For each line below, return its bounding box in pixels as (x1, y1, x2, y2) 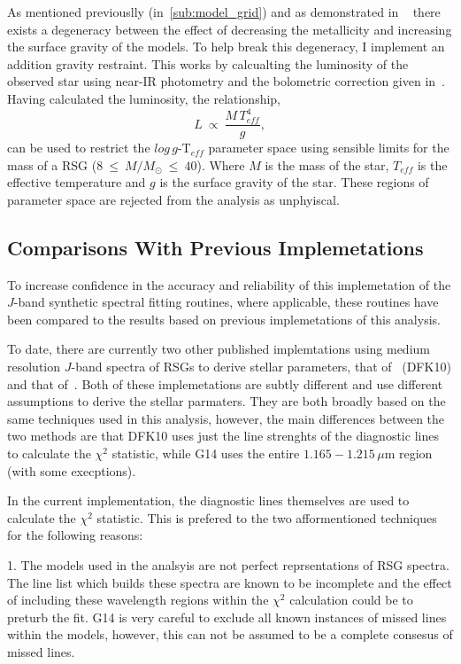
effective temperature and (7, 173, 146, 191)
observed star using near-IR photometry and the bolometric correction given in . (7, 72, 445, 90)
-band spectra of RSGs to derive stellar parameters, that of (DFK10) (71, 357, 451, 376)
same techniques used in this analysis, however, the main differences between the (7, 409, 445, 427)
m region (384, 444, 433, 463)
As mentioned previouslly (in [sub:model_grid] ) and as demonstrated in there (7, 3, 441, 20)
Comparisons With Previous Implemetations (7, 233, 424, 261)
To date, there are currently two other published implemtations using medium (7, 340, 430, 358)
